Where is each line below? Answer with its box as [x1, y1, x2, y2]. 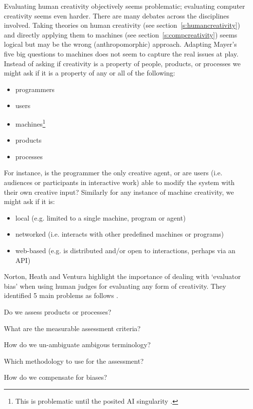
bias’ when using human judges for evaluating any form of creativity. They [4, 280, 226, 291]
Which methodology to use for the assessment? [4, 355, 144, 366]
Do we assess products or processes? [4, 306, 111, 316]
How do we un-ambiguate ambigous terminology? [4, 339, 151, 350]
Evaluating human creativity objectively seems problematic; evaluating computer [4, 1, 245, 11]
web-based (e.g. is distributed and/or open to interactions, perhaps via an [15, 245, 235, 255]
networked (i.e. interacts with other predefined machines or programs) [15, 229, 224, 239]
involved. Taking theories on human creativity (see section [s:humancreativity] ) [4, 20, 240, 30]
